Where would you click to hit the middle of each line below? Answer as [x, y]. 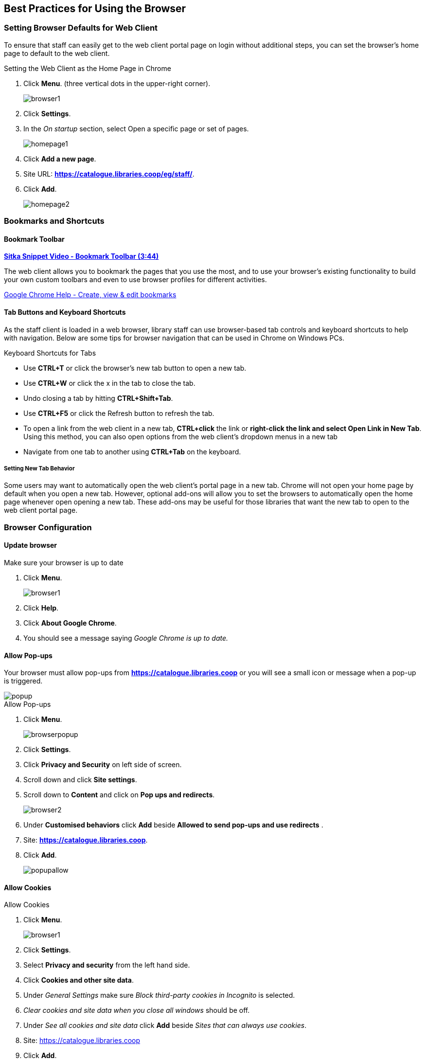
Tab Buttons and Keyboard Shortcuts [65, 312]
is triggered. [23, 681]
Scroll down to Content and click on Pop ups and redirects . [119, 795]
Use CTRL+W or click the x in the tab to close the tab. [109, 383]
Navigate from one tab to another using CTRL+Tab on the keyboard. [132, 451]
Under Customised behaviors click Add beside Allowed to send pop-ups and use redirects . [173, 825]
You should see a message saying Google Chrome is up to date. [126, 638]
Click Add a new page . [60, 159]
